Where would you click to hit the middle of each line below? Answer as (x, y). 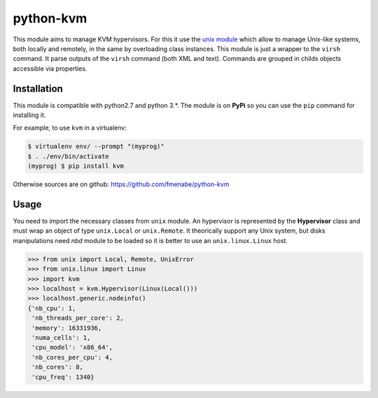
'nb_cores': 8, (58, 367)
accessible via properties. (50, 68)
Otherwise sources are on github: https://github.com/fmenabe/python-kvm (121, 184)
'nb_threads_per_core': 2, (78, 318)
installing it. (29, 115)
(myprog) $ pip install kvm (76, 166)
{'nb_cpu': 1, (52, 308)
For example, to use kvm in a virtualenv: (70, 128)
